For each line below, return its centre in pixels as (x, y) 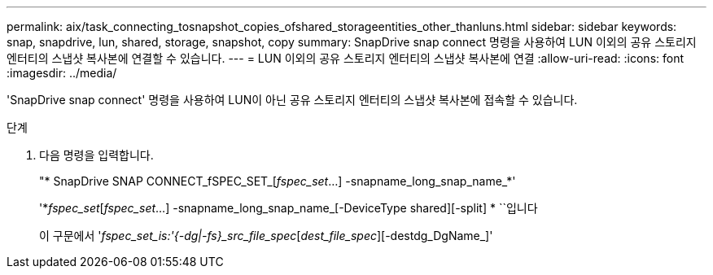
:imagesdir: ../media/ (62, 73)
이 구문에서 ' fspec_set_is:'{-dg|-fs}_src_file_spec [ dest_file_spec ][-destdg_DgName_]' (266, 236)
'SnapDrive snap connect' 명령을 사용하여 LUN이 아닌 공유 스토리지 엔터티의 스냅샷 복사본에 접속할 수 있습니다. (292, 100)
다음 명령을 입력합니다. (96, 155)
